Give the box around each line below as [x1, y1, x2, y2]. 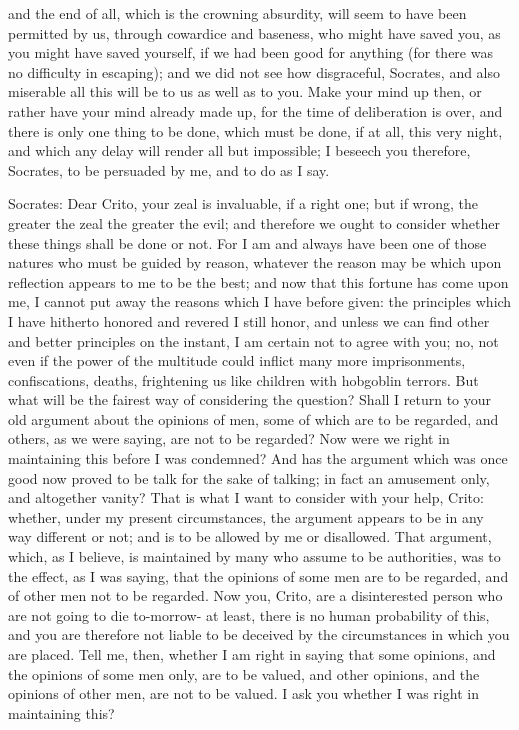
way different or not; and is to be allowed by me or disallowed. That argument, [8, 526, 492, 547]
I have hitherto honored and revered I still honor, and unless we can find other [8, 310, 490, 331]
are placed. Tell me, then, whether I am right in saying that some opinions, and [8, 644, 496, 664]
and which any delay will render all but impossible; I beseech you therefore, [8, 140, 471, 161]
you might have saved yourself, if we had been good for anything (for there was [8, 42, 493, 63]
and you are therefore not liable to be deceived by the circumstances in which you [8, 624, 510, 645]
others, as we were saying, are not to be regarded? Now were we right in [8, 428, 450, 449]
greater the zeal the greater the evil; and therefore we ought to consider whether [8, 212, 500, 233]
